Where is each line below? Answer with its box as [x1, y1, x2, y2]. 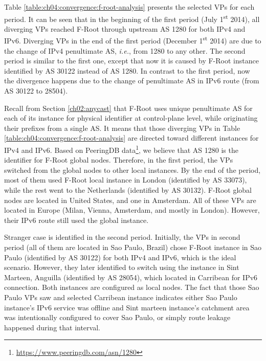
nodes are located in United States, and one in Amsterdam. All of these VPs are [4, 194, 256, 205]
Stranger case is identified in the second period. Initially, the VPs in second [4, 232, 240, 242]
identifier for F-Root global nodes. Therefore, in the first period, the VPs [4, 154, 233, 165]
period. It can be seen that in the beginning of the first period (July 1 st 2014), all [4, 12, 260, 24]
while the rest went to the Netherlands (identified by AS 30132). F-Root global [4, 185, 252, 195]
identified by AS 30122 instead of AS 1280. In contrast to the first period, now [4, 65, 250, 76]
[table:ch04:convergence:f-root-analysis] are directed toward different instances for [4, 132, 259, 143]
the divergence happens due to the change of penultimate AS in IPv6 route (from [4, 75, 259, 86]
